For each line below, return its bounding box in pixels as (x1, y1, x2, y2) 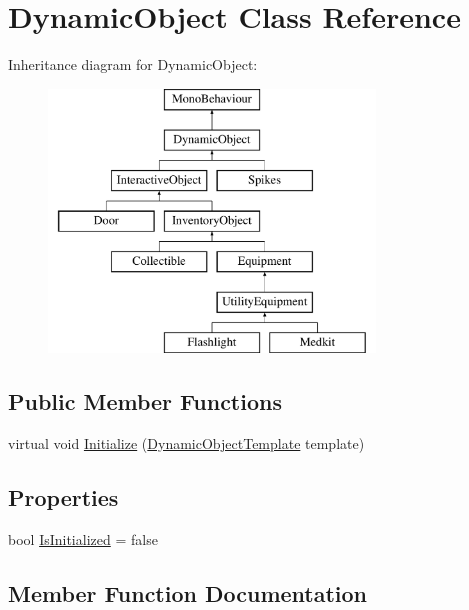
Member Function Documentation (8, 577, 368, 608)
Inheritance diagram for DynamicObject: (8, 54, 258, 75)
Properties (8, 482, 119, 513)
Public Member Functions (8, 386, 282, 417)
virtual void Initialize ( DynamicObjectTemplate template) (8, 433, 365, 454)
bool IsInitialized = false (8, 528, 158, 549)
